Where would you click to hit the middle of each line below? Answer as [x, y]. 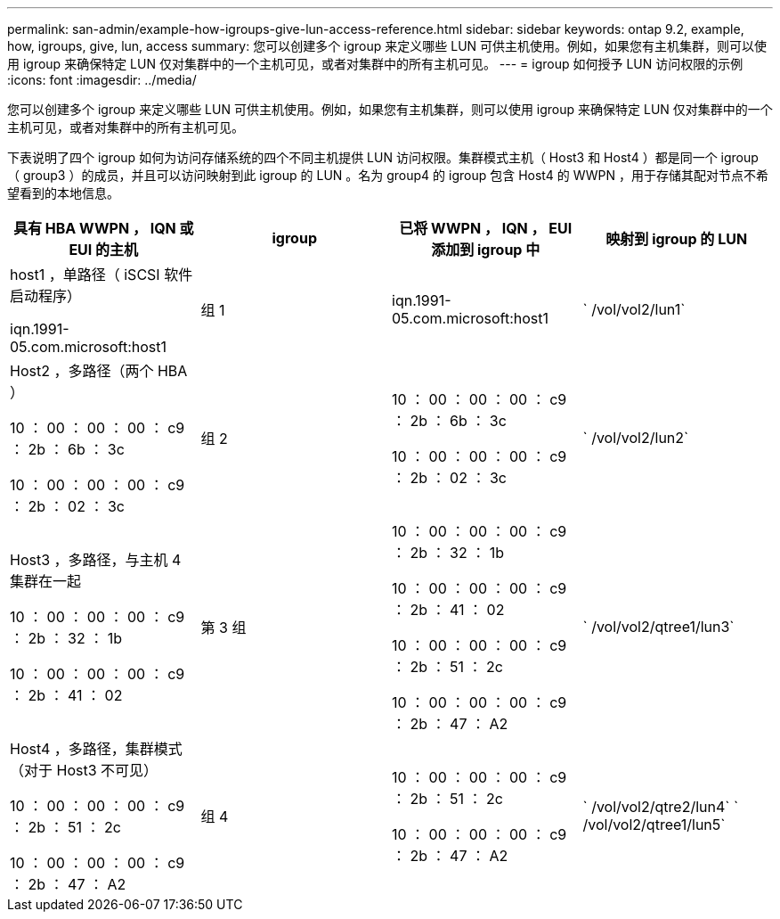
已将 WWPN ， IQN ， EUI [486, 228]
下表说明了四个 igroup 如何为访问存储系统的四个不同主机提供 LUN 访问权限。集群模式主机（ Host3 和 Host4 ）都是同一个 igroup [383, 157]
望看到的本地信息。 [63, 193]
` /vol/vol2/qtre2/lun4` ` [661, 807]
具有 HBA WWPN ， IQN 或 [103, 228]
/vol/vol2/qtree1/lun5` [654, 825]
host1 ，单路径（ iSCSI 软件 [102, 275]
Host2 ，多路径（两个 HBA [99, 371]
